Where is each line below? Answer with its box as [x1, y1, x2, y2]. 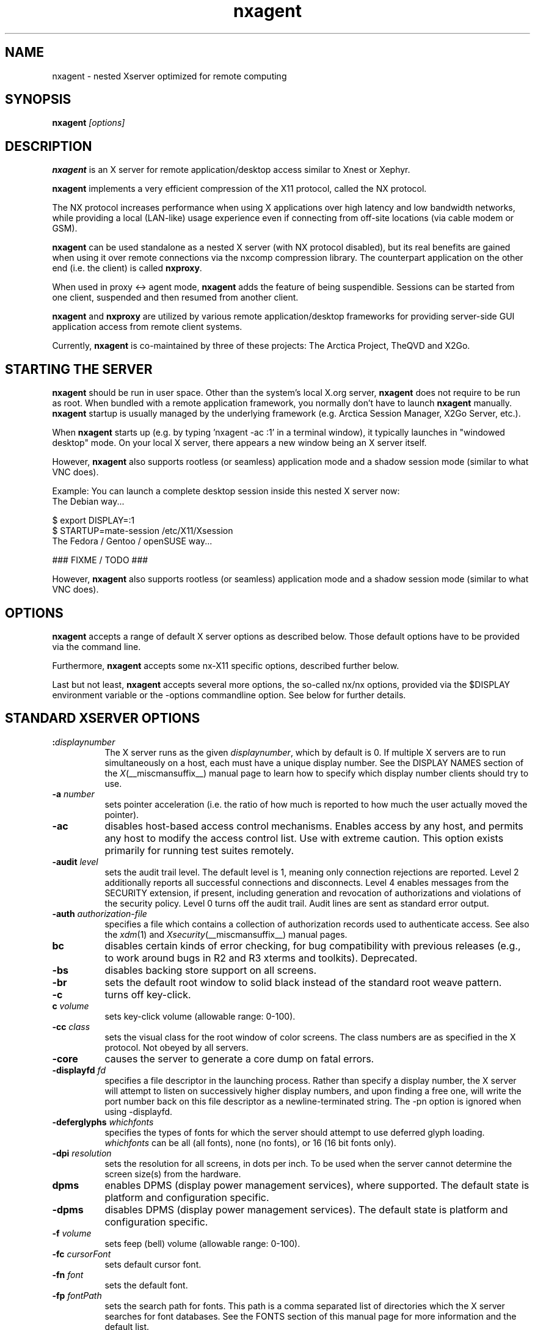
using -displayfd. [104, 1106, 173, 1117]
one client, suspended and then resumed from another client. [52, 292, 299, 303]
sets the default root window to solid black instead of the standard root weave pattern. [104, 976, 502, 988]
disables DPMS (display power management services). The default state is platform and [104, 1203, 508, 1216]
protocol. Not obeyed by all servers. [104, 1042, 249, 1053]
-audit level [52, 856, 98, 867]
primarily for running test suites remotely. [104, 844, 294, 857]
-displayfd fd [52, 1064, 106, 1075]
